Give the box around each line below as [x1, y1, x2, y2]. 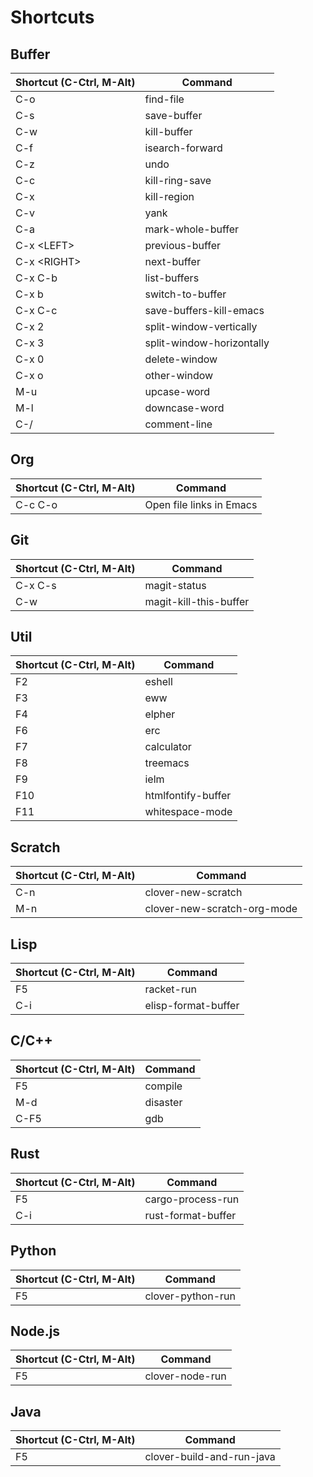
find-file [144, 92, 185, 106]
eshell [144, 675, 173, 689]
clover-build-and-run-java [144, 1450, 276, 1464]
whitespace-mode [144, 805, 233, 819]
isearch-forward [144, 141, 223, 155]
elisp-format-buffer [144, 999, 240, 1013]
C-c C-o [15, 497, 58, 511]
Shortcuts [10, 6, 95, 29]
